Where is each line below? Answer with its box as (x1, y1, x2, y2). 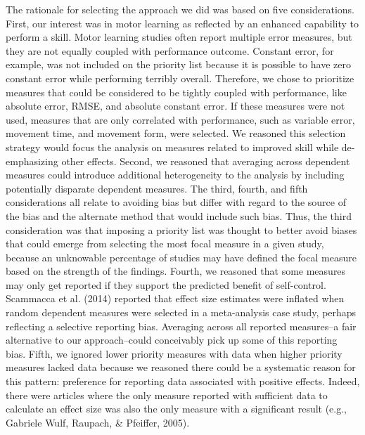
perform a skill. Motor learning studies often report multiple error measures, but (6, 30, 352, 44)
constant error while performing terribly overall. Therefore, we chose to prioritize (6, 70, 354, 85)
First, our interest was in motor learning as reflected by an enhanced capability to (6, 15, 359, 30)
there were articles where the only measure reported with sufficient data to (6, 387, 328, 402)
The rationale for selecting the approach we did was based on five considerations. (6, 2, 354, 16)
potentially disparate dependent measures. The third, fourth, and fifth (6, 181, 308, 195)
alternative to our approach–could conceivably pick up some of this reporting (6, 332, 338, 347)
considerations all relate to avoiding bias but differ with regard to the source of (6, 195, 346, 209)
